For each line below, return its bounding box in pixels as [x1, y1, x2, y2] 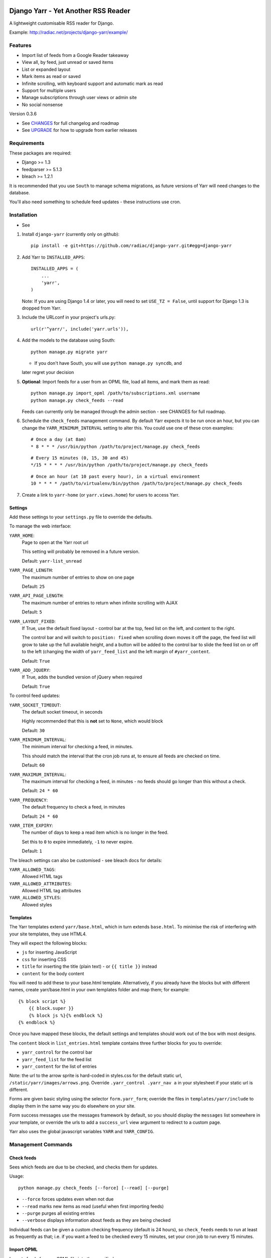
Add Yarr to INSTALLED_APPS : [22, 254, 85, 260]
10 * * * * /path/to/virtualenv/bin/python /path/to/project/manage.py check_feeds [31, 481, 243, 487]
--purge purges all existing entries [22, 1210, 95, 1216]
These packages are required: [9, 150, 72, 156]
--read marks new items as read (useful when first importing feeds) [22, 1203, 164, 1209]
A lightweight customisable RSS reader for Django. [9, 20, 114, 26]
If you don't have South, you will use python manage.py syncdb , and [34, 360, 182, 366]
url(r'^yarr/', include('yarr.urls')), [31, 326, 129, 332]
